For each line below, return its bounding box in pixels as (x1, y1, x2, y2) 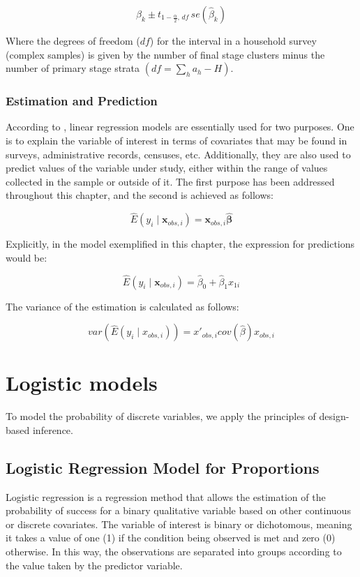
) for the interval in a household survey (149, 33, 317, 47)
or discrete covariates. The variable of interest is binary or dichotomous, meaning (6, 516, 352, 531)
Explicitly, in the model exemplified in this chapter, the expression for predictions (6, 237, 355, 251)
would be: (6, 250, 47, 264)
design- (319, 409, 350, 424)
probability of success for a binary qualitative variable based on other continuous (6, 503, 351, 518)
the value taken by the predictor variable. (6, 557, 183, 572)
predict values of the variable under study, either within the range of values (6, 160, 328, 175)
